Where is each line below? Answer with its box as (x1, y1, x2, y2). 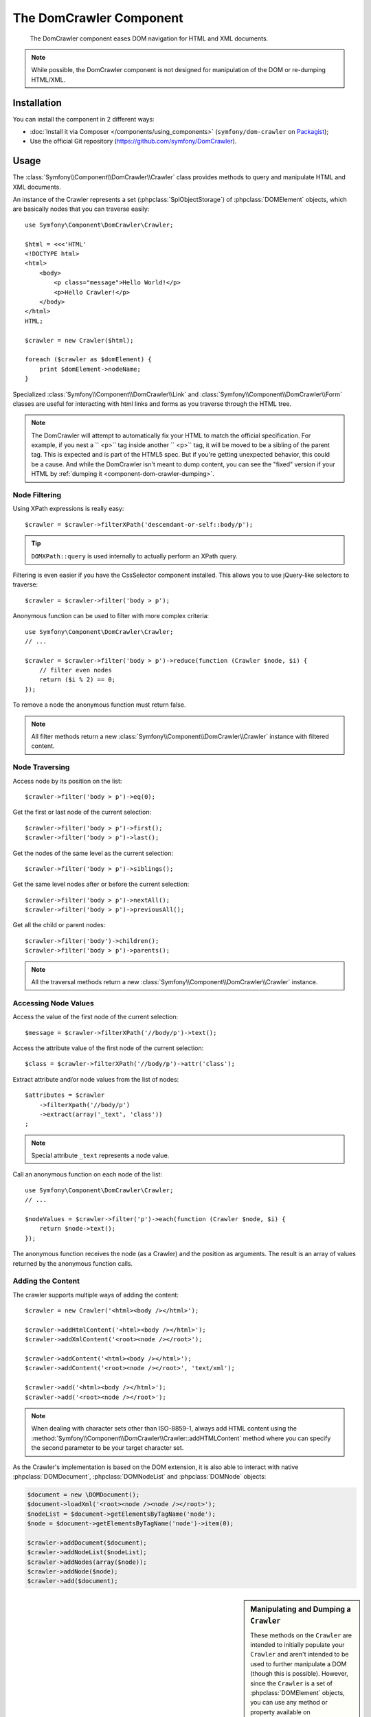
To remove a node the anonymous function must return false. (12, 701, 186, 709)
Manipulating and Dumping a (250, 1604, 351, 1614)
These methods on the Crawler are (250, 1631, 352, 1639)
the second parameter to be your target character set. (31, 1444, 184, 1452)
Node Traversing (12, 762, 70, 772)
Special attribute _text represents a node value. (31, 1151, 170, 1160)
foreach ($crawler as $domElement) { (25, 356, 153, 363)
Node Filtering (12, 490, 62, 500)
